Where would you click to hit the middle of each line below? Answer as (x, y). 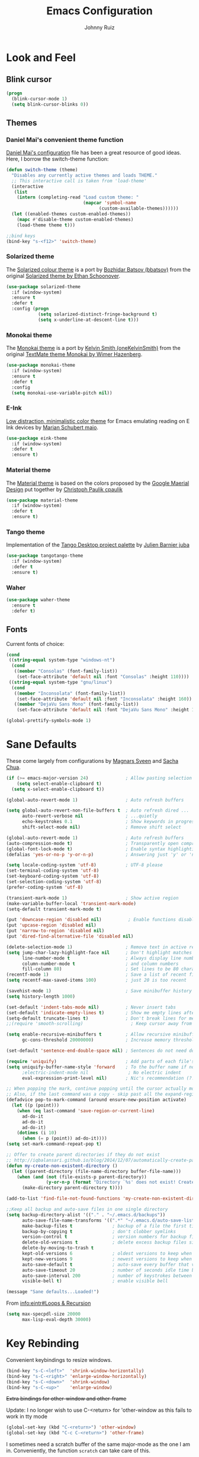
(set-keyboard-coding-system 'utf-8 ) (53, 876)
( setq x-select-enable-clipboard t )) (58, 789)
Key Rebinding (43, 1344)
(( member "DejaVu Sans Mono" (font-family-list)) (76, 704)
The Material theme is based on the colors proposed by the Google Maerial (98, 483)
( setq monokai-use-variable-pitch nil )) (62, 393)
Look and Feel (41, 57)
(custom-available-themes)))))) (139, 209)
